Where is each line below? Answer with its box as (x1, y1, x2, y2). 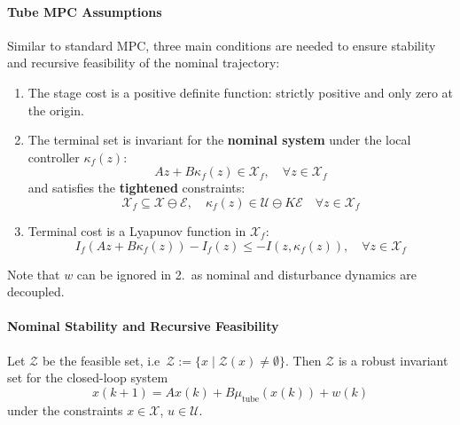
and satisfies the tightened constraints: (27, 178, 246, 197)
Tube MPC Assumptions (7, 2, 162, 20)
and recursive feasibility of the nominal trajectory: (7, 53, 280, 72)
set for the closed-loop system (7, 368, 168, 387)
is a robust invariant (338, 350, 448, 369)
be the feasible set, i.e (42, 350, 160, 369)
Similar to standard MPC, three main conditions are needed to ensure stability (7, 35, 436, 54)
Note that (7, 264, 60, 283)
